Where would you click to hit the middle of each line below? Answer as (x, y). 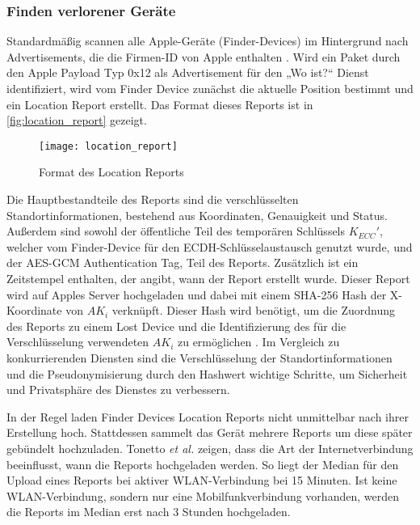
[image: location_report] (108, 146)
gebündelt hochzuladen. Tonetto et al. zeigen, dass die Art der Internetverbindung (210, 448)
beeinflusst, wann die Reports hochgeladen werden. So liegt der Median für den (203, 464)
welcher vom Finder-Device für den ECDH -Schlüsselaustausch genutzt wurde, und (210, 246)
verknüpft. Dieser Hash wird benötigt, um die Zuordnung (254, 310)
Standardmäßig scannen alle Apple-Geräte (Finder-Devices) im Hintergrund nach (208, 41)
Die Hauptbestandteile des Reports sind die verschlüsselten (153, 199)
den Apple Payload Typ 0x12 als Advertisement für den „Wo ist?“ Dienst (188, 72)
